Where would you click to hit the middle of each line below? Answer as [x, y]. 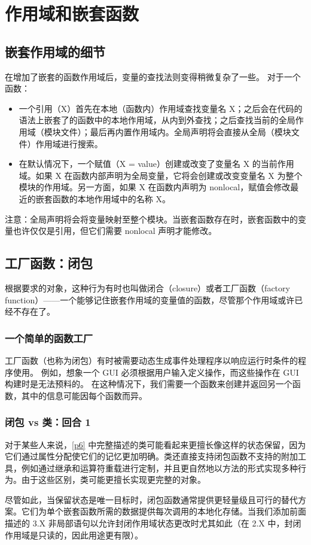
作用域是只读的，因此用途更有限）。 [74, 535]
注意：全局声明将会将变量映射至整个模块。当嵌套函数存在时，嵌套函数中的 [151, 219]
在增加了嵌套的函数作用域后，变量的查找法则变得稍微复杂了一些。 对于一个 [153, 76]
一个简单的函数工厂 [49, 338]
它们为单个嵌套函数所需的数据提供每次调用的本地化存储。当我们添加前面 [164, 511]
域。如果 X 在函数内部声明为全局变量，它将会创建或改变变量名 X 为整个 [161, 175]
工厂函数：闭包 [49, 263]
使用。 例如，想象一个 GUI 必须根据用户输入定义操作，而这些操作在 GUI [156, 372]
